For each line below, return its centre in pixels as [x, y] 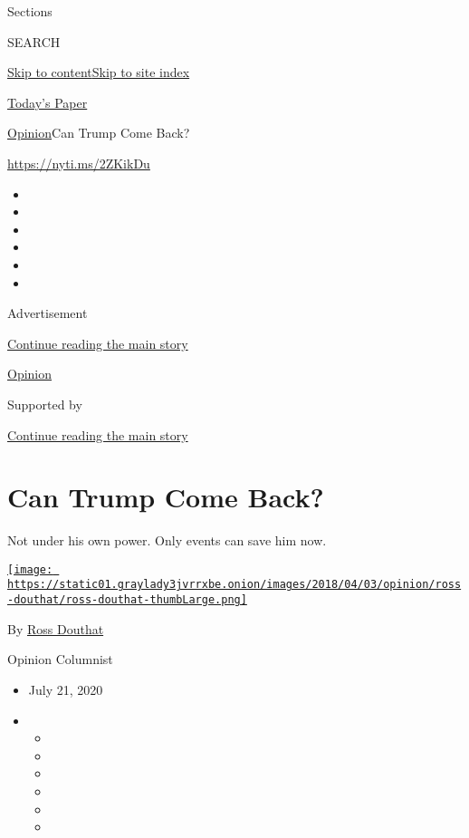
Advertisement [48, 313]
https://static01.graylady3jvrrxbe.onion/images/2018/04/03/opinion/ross [234, 585]
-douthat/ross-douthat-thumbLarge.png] [127, 600]
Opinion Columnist [60, 659]
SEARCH [34, 41]
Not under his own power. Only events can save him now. [167, 540]
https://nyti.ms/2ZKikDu [79, 163]
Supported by [45, 404]
